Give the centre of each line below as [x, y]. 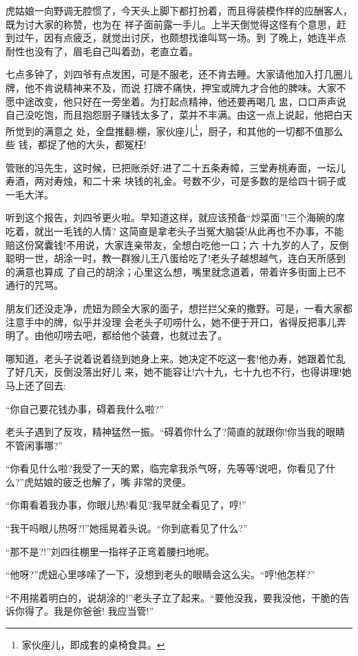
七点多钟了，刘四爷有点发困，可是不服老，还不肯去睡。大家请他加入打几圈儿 [179, 74]
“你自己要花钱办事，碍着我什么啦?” [85, 408]
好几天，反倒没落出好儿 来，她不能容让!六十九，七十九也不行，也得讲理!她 [183, 372]
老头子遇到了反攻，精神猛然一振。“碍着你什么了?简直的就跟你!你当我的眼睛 [176, 432]
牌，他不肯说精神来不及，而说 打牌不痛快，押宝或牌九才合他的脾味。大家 [171, 87]
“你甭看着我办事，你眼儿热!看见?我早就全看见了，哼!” [126, 505]
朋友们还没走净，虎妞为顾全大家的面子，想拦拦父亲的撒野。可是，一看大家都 [179, 308]
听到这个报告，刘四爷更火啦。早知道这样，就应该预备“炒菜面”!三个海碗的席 [176, 217]
